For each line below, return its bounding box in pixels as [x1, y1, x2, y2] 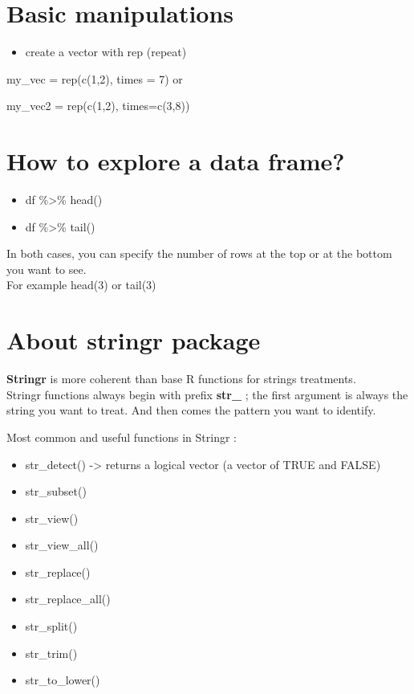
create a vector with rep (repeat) [25, 43, 187, 60]
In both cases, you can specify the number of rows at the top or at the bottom [6, 245, 392, 262]
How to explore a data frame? [6, 145, 345, 178]
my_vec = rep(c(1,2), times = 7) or [6, 70, 183, 87]
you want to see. [6, 260, 87, 277]
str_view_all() [25, 537, 99, 553]
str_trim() [25, 644, 78, 661]
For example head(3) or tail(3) [6, 276, 156, 293]
